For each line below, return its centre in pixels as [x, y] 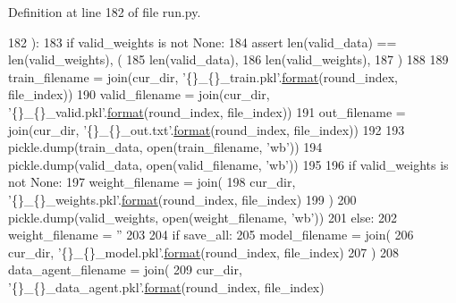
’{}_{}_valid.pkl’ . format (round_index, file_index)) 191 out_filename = [207, 111]
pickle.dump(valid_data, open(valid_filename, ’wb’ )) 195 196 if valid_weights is [228, 164]
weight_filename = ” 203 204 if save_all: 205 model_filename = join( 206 [211, 235]
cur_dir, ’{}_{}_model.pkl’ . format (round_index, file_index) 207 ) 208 [204, 252]
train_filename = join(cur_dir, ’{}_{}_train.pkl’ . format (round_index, [203, 76]
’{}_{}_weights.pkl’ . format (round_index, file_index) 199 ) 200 [182, 199]
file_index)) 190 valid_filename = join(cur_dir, [139, 94]
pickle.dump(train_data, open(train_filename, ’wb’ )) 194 [165, 147]
